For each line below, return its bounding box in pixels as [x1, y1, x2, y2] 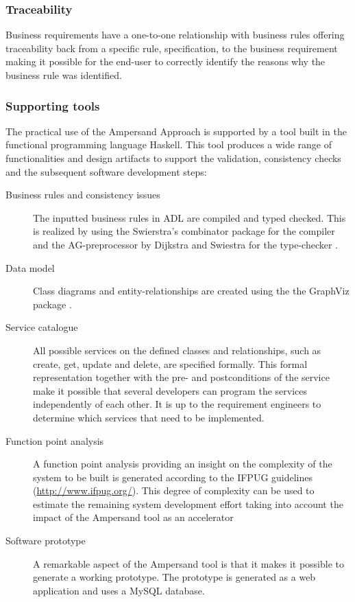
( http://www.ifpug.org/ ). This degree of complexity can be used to [33, 483, 315, 498]
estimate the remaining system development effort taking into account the [33, 496, 343, 511]
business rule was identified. [5, 68, 122, 82]
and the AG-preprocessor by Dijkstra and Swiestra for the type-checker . [33, 237, 338, 251]
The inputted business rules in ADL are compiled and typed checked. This [33, 210, 346, 224]
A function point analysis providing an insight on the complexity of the [33, 456, 332, 471]
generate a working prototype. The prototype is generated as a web [33, 570, 316, 584]
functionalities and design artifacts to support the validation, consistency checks [5, 151, 341, 165]
